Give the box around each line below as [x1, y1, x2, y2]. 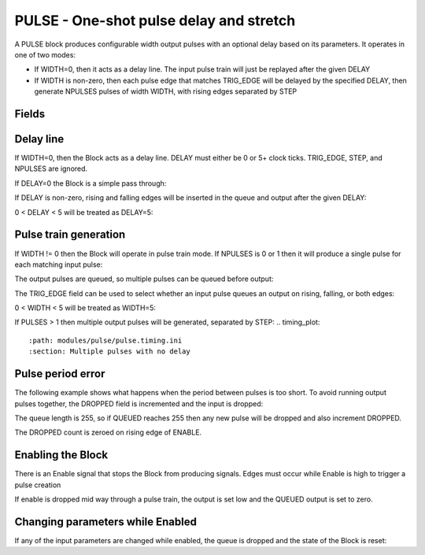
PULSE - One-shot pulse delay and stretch [14, 12, 296, 29]
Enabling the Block [14, 449, 109, 462]
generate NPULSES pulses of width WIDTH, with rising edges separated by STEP [34, 87, 297, 96]
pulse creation [14, 480, 61, 490]
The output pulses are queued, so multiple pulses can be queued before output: [14, 274, 274, 283]
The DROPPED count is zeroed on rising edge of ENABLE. [14, 427, 202, 437]
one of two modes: [14, 50, 76, 59]
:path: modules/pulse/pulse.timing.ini [28, 335, 183, 345]
